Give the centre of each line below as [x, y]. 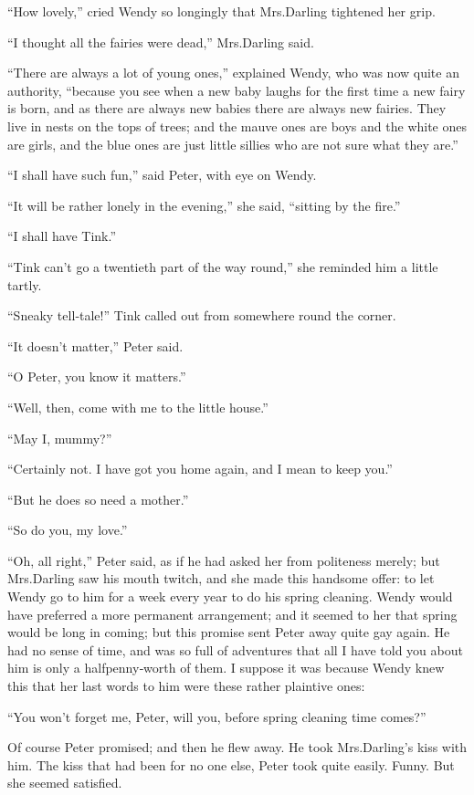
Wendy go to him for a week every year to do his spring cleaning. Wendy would [230, 596]
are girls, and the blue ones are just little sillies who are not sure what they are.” [233, 144]
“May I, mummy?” [60, 438]
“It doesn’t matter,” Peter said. [95, 345]
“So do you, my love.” [68, 530]
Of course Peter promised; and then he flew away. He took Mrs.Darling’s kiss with [237, 747]
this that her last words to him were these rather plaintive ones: [186, 686]
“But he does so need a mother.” [98, 499]
